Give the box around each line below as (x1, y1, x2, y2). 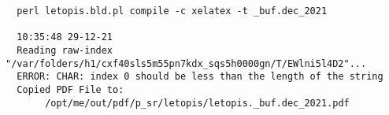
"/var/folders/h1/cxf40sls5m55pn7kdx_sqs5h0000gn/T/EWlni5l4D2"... (6, 57, 367, 69)
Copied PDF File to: (17, 83, 124, 95)
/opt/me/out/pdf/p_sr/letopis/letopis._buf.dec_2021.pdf (45, 97, 350, 109)
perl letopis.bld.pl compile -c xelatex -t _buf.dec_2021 (17, 6, 328, 17)
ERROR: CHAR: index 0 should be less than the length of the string (17, 71, 383, 83)
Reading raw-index (17, 44, 113, 56)
